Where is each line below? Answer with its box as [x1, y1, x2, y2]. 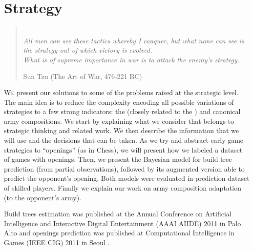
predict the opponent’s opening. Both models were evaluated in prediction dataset [4, 173, 250, 183]
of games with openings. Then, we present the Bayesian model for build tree [4, 154, 232, 164]
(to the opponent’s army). [4, 192, 82, 202]
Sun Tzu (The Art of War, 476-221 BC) [23, 71, 142, 81]
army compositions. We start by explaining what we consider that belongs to [4, 116, 234, 126]
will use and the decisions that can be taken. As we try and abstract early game [4, 135, 244, 145]
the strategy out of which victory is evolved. [23, 45, 152, 55]
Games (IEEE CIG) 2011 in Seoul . [4, 237, 110, 247]
